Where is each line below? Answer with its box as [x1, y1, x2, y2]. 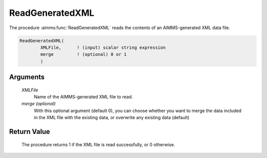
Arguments [9, 73, 45, 81]
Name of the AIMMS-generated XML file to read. [34, 94, 133, 100]
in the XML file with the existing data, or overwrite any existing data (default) [34, 115, 190, 120]
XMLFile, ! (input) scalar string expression [40, 44, 166, 50]
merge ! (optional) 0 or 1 [40, 52, 127, 57]
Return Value [9, 127, 50, 136]
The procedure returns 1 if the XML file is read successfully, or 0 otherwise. [21, 141, 176, 148]
